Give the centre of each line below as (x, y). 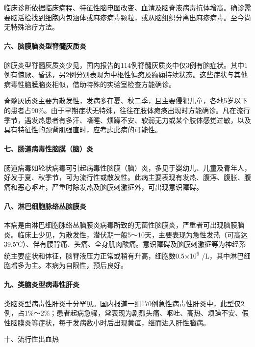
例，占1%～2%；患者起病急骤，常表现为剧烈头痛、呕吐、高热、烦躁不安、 (123, 313)
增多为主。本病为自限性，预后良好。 (69, 265)
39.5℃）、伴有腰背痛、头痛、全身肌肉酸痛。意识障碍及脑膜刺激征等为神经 (122, 244)
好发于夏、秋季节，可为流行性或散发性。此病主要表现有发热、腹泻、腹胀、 (124, 177)
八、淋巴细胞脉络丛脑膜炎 (45, 206)
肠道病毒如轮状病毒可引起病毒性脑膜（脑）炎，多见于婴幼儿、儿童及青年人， (127, 167)
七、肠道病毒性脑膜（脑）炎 (49, 149)
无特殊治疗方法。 (31, 27)
